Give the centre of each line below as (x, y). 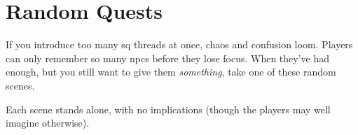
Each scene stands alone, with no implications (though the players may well (168, 109)
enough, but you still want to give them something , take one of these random (171, 72)
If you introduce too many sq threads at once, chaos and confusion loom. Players (179, 44)
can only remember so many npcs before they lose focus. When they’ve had (168, 58)
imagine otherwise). (48, 123)
